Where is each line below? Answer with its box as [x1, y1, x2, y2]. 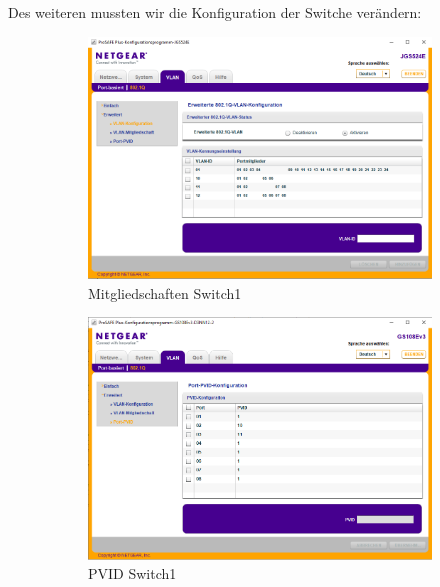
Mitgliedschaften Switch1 [88, 282, 242, 303]
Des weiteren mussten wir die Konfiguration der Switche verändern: [8, 2, 422, 22]
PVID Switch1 [88, 563, 177, 584]
